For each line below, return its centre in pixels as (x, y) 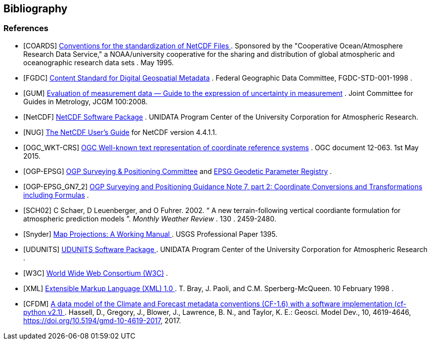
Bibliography (36, 9)
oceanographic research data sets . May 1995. (99, 62)
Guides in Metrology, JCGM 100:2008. (86, 101)
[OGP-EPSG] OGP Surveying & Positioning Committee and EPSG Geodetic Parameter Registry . (178, 171)
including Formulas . (56, 195)
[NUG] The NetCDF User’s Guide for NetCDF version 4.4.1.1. (120, 132)
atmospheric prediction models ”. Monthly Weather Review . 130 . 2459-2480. (150, 218)
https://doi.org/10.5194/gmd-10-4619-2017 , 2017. (102, 320)
